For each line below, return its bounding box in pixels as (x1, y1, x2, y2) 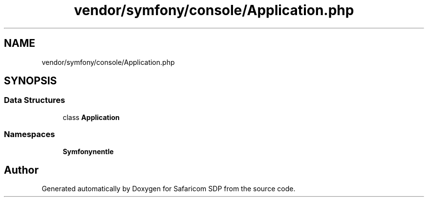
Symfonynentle (63, 147, 114, 156)
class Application (63, 113, 120, 121)
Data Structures (4, 95, 65, 105)
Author (4, 163, 39, 176)
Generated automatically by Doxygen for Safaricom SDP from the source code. (42, 184, 296, 193)
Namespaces (4, 129, 55, 140)
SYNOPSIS (4, 75, 57, 87)
